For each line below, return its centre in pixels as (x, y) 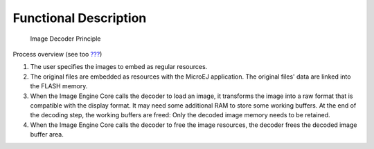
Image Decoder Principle (65, 39)
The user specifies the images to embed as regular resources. (119, 67)
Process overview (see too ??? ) (57, 54)
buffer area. (47, 135)
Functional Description (80, 18)
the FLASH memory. (59, 86)
